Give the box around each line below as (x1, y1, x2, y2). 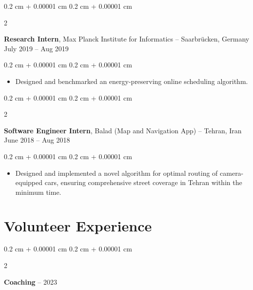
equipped (15, 177, 43, 187)
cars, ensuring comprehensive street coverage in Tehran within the (44, 177, 242, 187)
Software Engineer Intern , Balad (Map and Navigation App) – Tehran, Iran (4, 125, 242, 135)
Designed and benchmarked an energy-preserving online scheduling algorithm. (15, 76, 248, 86)
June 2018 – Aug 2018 (4, 135, 70, 145)
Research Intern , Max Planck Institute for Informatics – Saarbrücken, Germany (4, 34, 250, 44)
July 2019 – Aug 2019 (4, 43, 69, 53)
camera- (220, 167, 244, 178)
